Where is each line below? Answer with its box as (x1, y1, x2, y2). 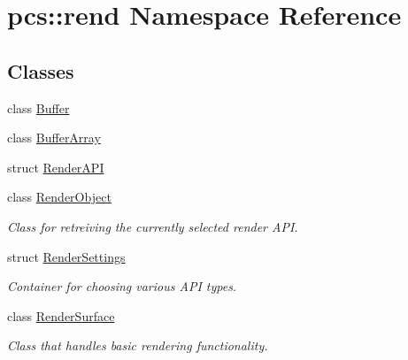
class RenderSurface (7, 306, 115, 325)
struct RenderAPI (7, 157, 104, 176)
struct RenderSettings (7, 247, 126, 265)
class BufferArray (7, 128, 101, 147)
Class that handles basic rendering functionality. (7, 336, 268, 355)
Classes (7, 57, 74, 84)
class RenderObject (7, 188, 112, 206)
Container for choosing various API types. (7, 277, 237, 295)
